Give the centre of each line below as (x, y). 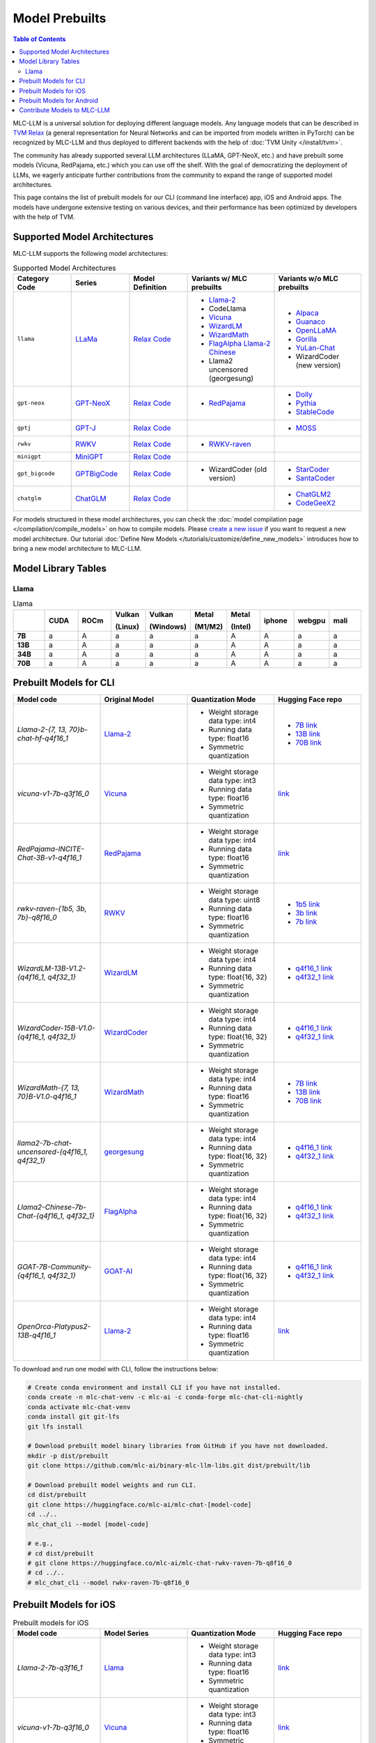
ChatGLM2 (313, 494)
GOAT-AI (118, 1271)
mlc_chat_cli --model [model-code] (88, 1524)
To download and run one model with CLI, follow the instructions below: (116, 1369)
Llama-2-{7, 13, (42, 730)
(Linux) (127, 626)
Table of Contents (39, 39)
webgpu (312, 621)
